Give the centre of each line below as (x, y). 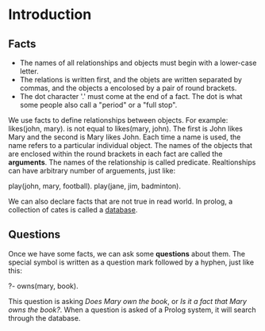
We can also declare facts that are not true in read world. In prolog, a (121, 201)
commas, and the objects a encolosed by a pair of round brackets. (128, 88)
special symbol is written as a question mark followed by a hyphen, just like (131, 262)
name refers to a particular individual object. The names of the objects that (130, 145)
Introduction (50, 15)
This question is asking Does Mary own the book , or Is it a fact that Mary (128, 301)
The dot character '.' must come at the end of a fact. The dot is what (131, 96)
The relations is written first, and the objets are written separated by (131, 80)
